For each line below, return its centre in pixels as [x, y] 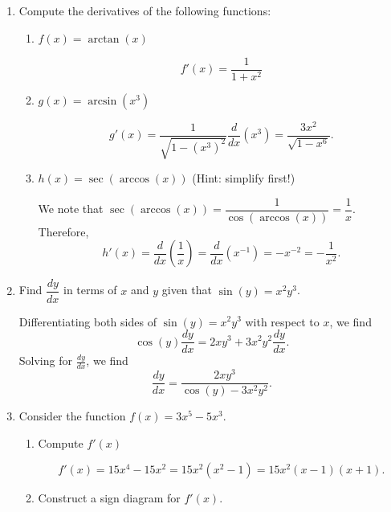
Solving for [45, 360]
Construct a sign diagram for [109, 498]
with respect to [282, 321]
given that [187, 290]
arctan [104, 39]
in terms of [90, 290]
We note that [71, 209]
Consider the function [72, 416]
